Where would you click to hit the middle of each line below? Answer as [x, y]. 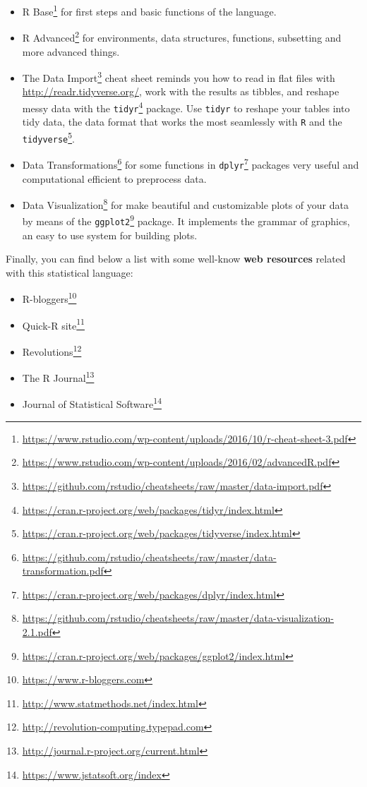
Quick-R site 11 [53, 324]
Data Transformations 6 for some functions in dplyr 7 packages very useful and [191, 163]
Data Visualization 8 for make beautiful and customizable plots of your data [185, 204]
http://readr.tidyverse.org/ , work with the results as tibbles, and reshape [181, 91]
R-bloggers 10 [49, 298]
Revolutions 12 [52, 350]
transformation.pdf [63, 571]
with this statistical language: [70, 272]
